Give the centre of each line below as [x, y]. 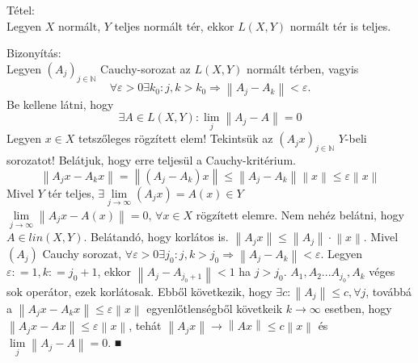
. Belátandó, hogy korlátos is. [156, 237]
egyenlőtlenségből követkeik [215, 308]
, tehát [145, 325]
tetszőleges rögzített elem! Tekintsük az [176, 138]
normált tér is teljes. [340, 25]
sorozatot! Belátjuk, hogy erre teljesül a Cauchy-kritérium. [151, 160]
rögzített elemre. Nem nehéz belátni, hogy [300, 215]
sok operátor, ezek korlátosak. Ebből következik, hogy [139, 291]
